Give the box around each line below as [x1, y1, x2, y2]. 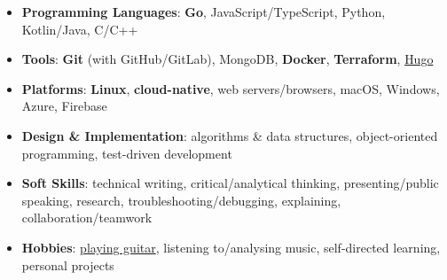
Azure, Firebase [21, 97, 107, 115]
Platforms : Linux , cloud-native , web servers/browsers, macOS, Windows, [21, 79, 440, 97]
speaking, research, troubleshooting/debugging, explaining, [21, 191, 341, 209]
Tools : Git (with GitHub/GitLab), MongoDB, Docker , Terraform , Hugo [21, 50, 434, 68]
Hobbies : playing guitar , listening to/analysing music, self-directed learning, [21, 237, 441, 256]
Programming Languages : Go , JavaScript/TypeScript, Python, [21, 3, 386, 20]
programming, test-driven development [21, 144, 232, 162]
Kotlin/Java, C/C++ [21, 19, 138, 38]
